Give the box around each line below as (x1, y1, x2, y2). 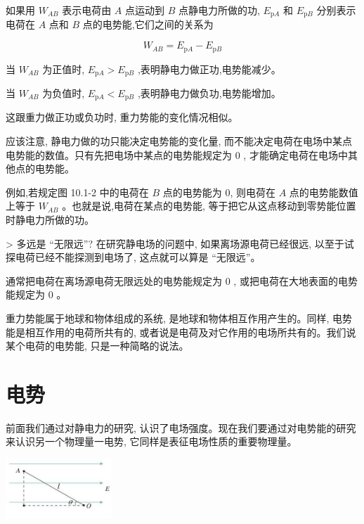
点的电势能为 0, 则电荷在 (162, 184, 275, 199)
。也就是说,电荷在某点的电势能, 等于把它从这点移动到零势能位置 (62, 198, 356, 213)
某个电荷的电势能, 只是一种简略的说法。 (6, 338, 189, 353)
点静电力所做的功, (178, 3, 260, 17)
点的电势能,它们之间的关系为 (82, 17, 214, 32)
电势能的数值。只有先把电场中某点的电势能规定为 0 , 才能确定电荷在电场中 (6, 147, 348, 162)
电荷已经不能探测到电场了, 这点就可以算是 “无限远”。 (15, 250, 261, 264)
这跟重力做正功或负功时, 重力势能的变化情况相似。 (6, 110, 238, 124)
